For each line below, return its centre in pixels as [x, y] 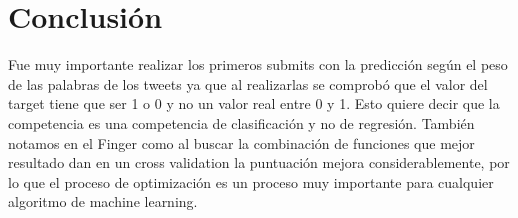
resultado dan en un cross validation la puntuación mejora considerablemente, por [259, 162]
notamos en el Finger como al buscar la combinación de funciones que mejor [241, 142]
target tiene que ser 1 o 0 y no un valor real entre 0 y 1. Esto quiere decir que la [254, 103]
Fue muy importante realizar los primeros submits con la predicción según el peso [258, 64]
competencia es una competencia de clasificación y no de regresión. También [241, 122]
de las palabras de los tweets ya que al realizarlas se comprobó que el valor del [248, 83]
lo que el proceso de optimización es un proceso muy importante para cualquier [251, 181]
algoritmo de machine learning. [103, 201]
